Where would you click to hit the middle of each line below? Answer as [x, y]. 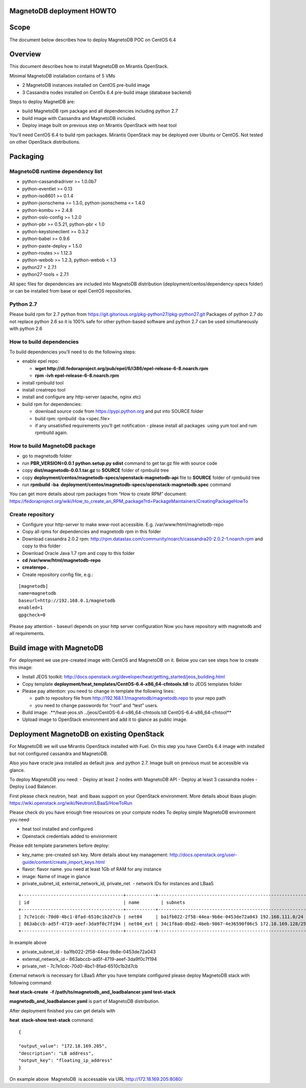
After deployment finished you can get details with [62, 1010]
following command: [31, 982]
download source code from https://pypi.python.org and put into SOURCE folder [119, 412]
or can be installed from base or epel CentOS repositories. [71, 291]
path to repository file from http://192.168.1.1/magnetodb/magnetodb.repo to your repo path [131, 698]
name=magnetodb [37, 593]
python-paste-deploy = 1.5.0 [52, 246]
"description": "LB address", [56, 1053]
